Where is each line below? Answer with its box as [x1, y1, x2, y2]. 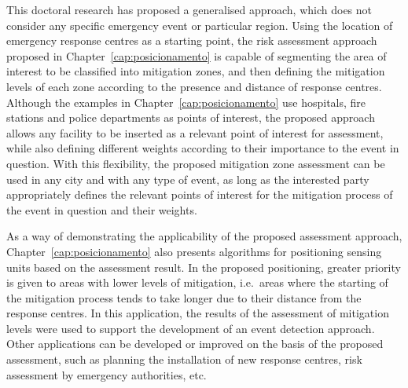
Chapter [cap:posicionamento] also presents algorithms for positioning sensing [6, 243, 382, 259]
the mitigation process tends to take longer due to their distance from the [6, 289, 362, 306]
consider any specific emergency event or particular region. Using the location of [6, 16, 393, 33]
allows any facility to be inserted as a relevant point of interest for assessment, [6, 124, 384, 141]
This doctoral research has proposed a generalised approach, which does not [6, 2, 373, 17]
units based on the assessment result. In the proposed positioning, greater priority [6, 258, 401, 275]
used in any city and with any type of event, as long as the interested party [6, 170, 369, 187]
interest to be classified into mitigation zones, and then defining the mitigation [6, 63, 385, 79]
